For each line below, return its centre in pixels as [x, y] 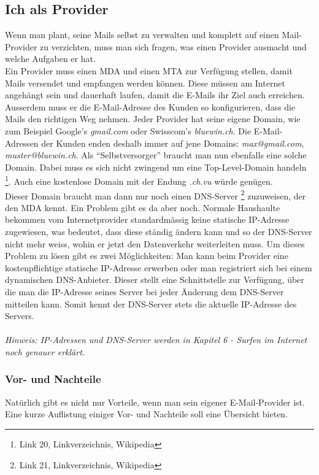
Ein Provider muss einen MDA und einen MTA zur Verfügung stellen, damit [149, 70]
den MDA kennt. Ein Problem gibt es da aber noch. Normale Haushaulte [143, 207]
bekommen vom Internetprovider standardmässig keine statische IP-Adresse [147, 219]
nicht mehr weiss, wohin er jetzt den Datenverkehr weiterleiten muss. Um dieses [155, 243]
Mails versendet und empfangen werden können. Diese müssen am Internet [145, 83]
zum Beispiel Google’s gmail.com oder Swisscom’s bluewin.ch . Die [128, 130]
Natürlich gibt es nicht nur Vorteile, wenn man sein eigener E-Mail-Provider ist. [155, 402]
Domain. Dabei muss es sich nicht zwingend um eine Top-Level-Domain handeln [156, 167]
